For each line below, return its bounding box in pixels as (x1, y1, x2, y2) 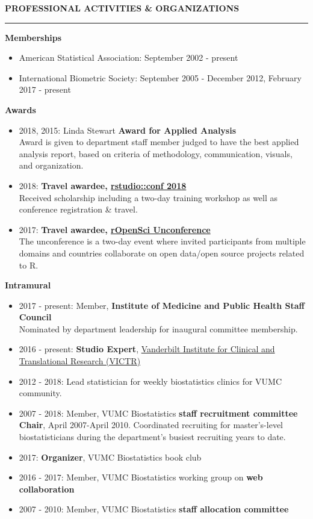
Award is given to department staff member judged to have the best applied (19, 135, 299, 148)
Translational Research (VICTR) (19, 355, 141, 367)
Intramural (5, 279, 51, 291)
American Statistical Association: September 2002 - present (19, 51, 238, 64)
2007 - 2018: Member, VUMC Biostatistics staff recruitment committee (19, 406, 298, 419)
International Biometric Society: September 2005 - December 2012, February (19, 71, 302, 84)
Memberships (5, 31, 62, 43)
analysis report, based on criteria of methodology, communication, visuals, (19, 147, 293, 160)
